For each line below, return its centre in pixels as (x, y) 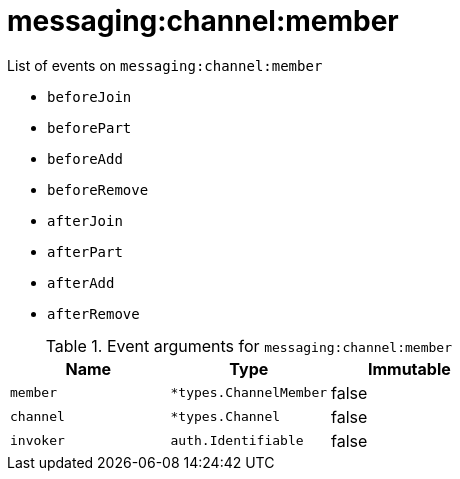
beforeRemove (98, 189)
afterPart (85, 251)
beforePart (89, 127)
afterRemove (93, 313)
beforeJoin (89, 96)
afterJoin (85, 220)
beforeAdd (85, 158)
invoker (37, 441)
